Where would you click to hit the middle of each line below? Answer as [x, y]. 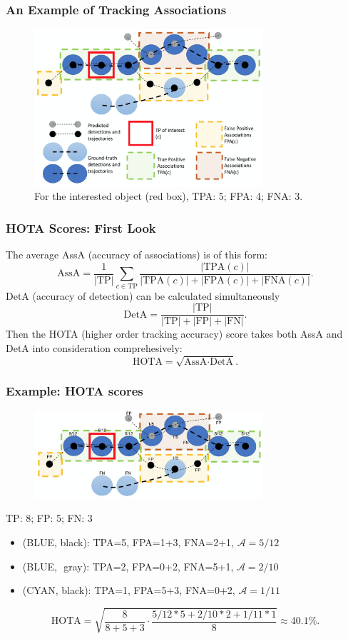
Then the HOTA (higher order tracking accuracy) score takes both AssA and [174, 334]
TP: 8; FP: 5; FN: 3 [49, 518]
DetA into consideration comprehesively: [94, 347]
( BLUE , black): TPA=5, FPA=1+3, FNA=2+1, [128, 542]
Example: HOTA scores [75, 391]
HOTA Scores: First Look [81, 228]
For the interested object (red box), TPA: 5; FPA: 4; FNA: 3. [169, 196]
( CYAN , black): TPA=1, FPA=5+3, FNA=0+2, [129, 590]
